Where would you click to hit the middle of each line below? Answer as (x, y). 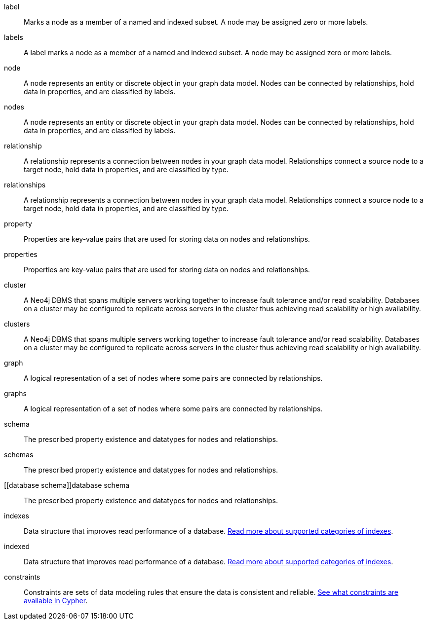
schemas (19, 455)
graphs (15, 393)
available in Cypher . (56, 601)
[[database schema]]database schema (67, 485)
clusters (17, 324)
